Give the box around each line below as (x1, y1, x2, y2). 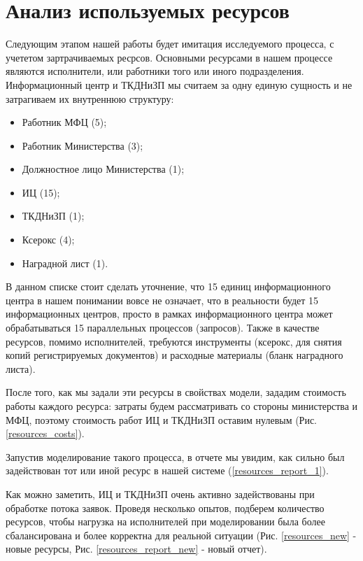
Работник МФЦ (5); (22, 115, 107, 129)
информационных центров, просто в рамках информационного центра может (6, 306, 333, 321)
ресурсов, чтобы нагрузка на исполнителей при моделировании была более (6, 514, 325, 529)
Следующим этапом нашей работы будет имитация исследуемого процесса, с (6, 36, 334, 51)
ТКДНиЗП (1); (22, 208, 85, 223)
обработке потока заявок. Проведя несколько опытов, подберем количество (6, 500, 325, 515)
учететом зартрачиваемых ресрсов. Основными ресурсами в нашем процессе (6, 50, 333, 64)
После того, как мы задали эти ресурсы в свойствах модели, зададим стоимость (6, 385, 346, 399)
